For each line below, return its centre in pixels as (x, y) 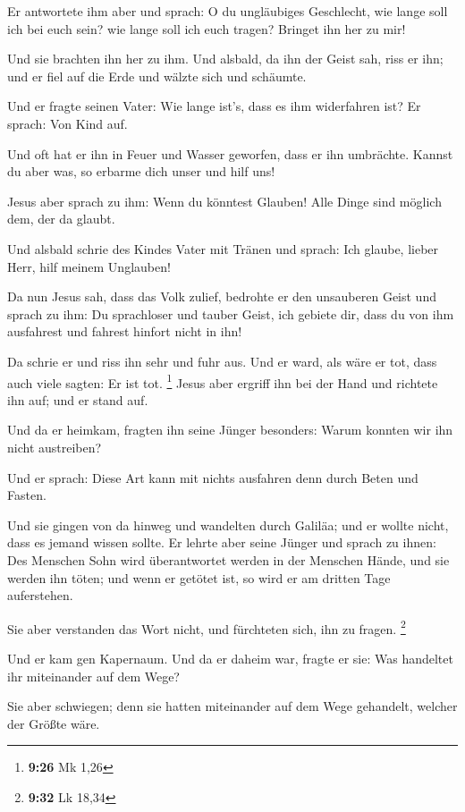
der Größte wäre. (54, 723)
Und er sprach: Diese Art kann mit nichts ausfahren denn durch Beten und (213, 477)
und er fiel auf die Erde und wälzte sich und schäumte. (157, 76)
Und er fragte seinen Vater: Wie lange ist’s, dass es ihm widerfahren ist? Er (214, 106)
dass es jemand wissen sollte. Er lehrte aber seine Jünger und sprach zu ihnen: (222, 542)
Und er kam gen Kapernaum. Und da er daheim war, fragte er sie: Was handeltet (230, 658)
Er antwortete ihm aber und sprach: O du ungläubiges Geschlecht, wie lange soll (228, 11)
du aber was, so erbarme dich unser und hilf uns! (141, 171)
